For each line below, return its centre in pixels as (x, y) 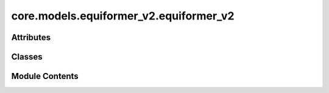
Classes (27, 57)
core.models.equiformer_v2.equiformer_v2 (123, 16)
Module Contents (45, 76)
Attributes (31, 37)
